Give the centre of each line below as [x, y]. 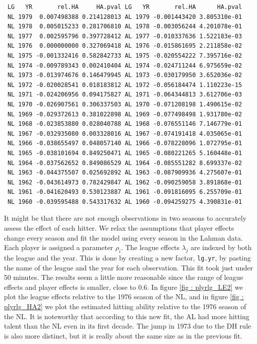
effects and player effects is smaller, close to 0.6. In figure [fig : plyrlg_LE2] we [124, 287]
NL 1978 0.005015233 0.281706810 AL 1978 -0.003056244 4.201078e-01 [125, 27]
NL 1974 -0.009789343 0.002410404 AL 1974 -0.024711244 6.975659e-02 [125, 65]
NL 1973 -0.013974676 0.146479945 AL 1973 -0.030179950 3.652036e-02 [125, 75]
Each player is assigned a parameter [59, 247]
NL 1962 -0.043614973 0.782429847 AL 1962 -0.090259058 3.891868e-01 [125, 182]
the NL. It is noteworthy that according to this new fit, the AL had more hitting [127, 316]
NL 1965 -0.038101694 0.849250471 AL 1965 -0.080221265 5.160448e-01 [125, 153]
